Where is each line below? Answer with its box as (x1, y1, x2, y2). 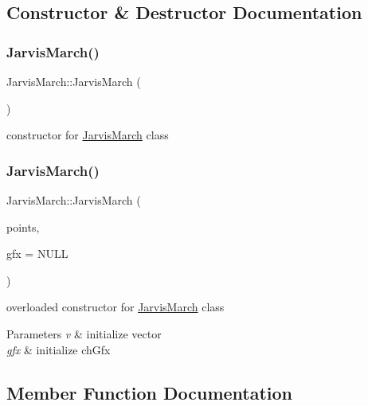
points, (6, 218, 40, 235)
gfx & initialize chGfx (6, 341, 111, 357)
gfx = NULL (6, 245, 69, 262)
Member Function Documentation (6, 380, 293, 404)
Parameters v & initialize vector (6, 325, 162, 342)
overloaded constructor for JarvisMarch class (6, 299, 225, 315)
